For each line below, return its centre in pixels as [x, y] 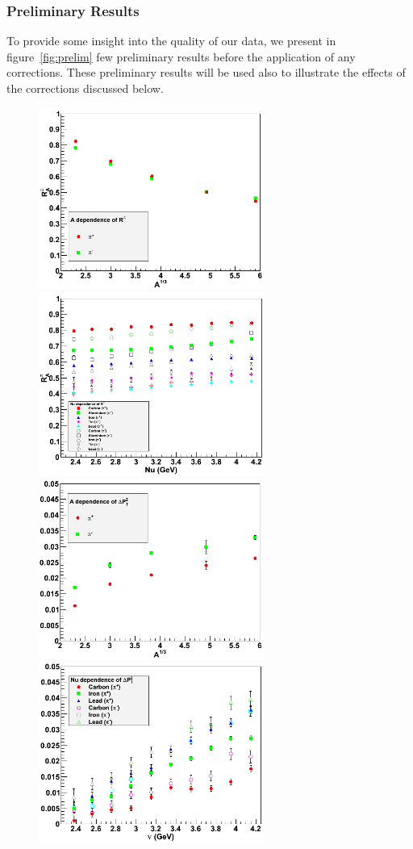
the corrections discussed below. [85, 88]
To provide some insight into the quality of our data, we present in [171, 41]
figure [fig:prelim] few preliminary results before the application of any [181, 56]
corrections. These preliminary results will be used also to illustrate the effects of [206, 72]
